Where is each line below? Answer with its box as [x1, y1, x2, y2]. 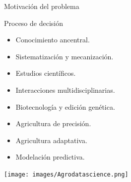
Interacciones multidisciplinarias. [15, 84, 115, 95]
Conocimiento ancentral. [15, 34, 90, 45]
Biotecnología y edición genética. [15, 101, 115, 112]
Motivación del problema [4, 1, 79, 11]
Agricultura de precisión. [15, 118, 91, 129]
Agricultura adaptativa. [15, 135, 87, 145]
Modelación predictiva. [15, 152, 85, 162]
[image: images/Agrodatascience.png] [4, 171, 129, 178]
